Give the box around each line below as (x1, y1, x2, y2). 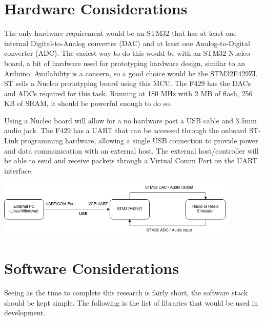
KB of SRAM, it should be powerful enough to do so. (4, 98, 172, 109)
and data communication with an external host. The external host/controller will (4, 145, 259, 156)
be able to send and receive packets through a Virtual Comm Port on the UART (4, 155, 258, 166)
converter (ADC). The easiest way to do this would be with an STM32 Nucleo (4, 48, 250, 58)
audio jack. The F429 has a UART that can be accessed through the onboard (4, 125, 247, 136)
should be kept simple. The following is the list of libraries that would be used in (4, 297, 258, 308)
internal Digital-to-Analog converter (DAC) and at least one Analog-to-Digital (4, 37, 250, 48)
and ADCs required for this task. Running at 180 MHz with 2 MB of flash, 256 (4, 88, 253, 98)
